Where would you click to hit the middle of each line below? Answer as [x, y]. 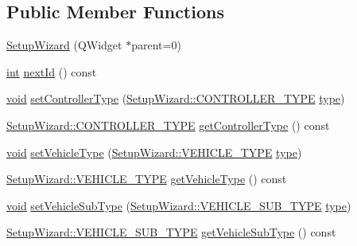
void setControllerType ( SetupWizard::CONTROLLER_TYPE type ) [176, 98]
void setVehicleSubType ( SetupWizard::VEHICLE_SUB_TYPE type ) [179, 205]
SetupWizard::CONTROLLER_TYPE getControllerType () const [168, 125]
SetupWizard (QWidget [64, 45]
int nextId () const [52, 71]
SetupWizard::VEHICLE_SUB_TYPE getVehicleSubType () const [171, 232]
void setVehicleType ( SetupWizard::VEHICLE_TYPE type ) [154, 152]
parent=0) [156, 45]
